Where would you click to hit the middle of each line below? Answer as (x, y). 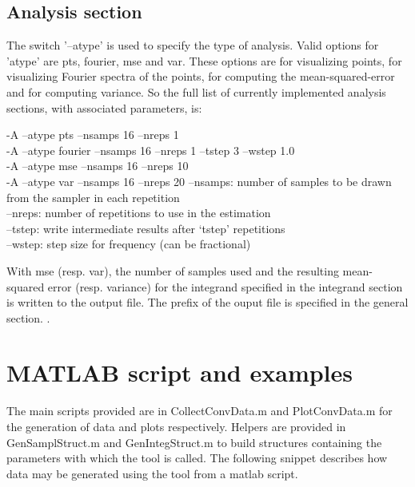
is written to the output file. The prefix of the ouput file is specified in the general (207, 302)
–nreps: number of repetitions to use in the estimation (139, 213)
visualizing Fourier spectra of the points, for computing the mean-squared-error (201, 76)
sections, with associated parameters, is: (104, 107)
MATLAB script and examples (180, 372)
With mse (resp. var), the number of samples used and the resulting (173, 270)
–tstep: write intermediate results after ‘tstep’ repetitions (146, 228)
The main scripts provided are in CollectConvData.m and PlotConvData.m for (200, 411)
